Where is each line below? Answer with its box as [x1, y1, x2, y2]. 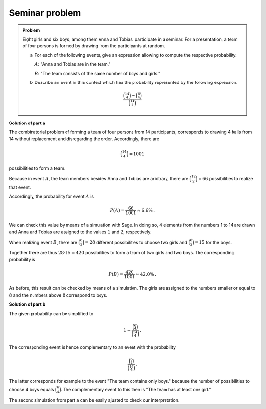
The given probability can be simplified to [9, 310, 94, 316]
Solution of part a [9, 120, 45, 126]
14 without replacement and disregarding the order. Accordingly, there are [9, 136, 160, 142]
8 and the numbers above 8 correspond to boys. [9, 292, 108, 298]
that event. [9, 184, 31, 190]
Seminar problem [9, 7, 81, 18]
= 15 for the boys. [195, 239, 232, 245]
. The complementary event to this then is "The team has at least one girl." [61, 386, 211, 392]
